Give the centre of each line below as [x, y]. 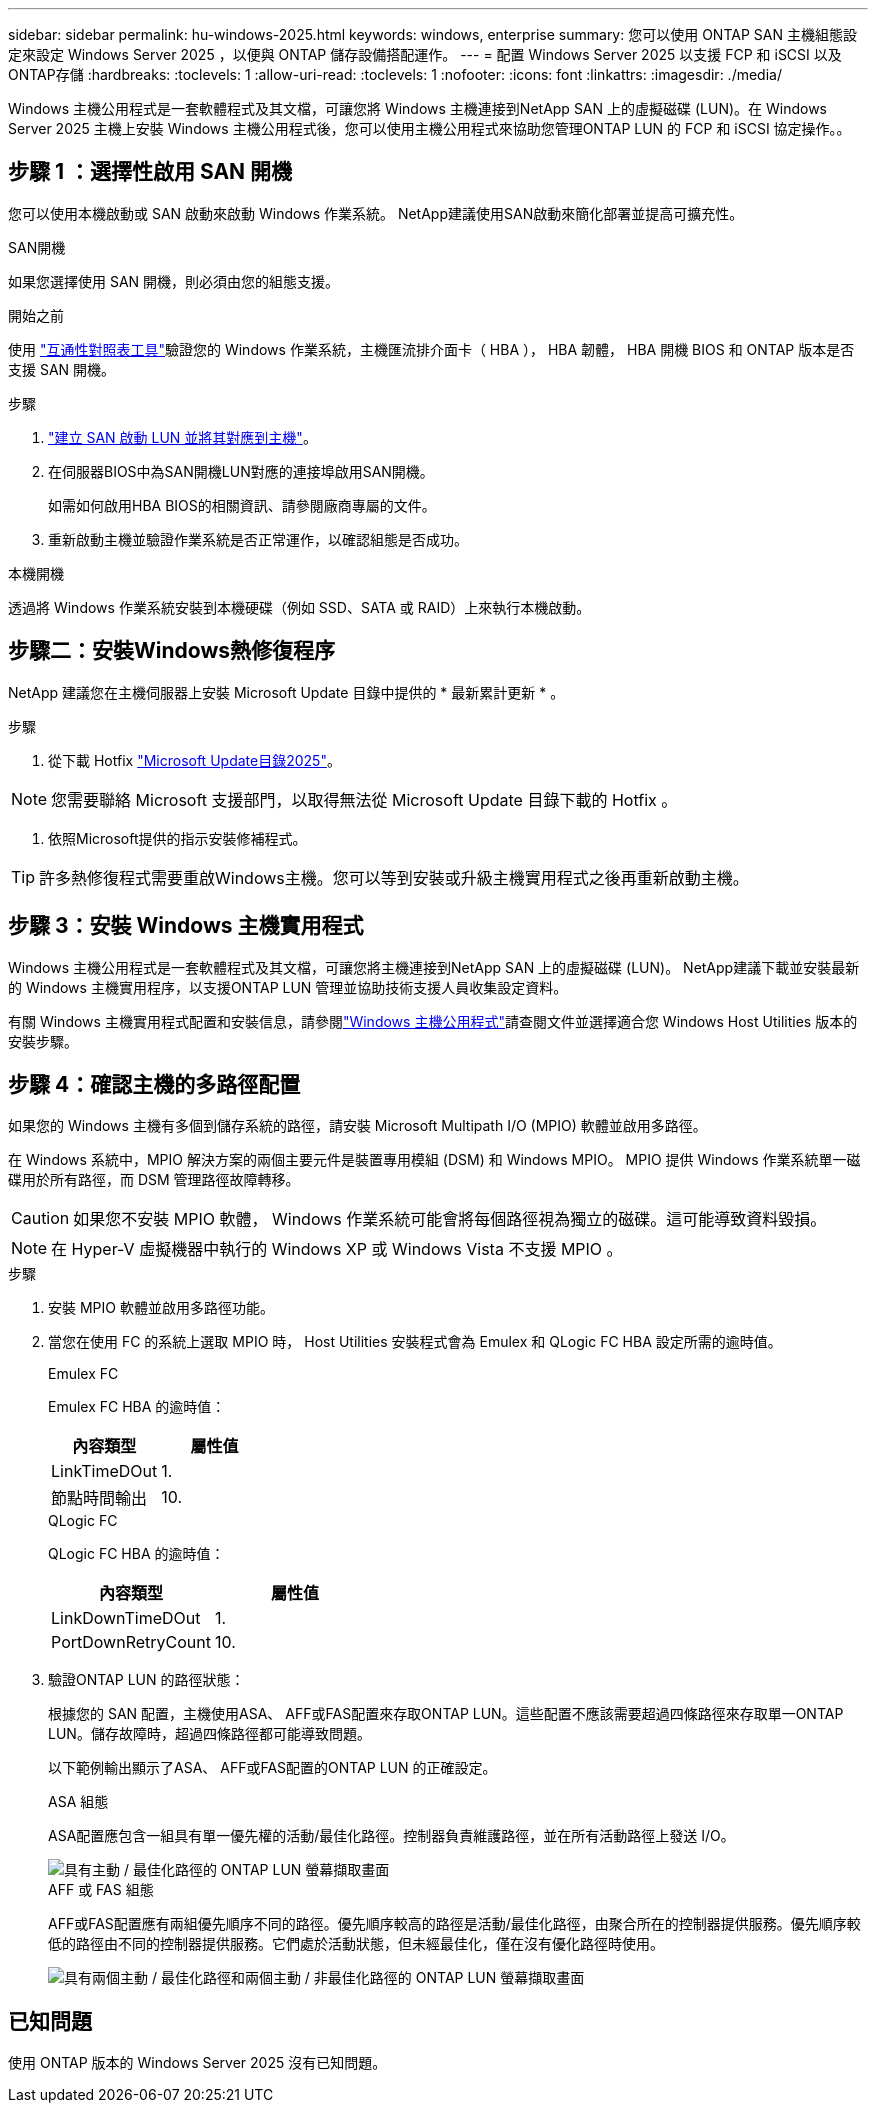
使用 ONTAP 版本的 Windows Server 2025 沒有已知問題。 [197, 2063]
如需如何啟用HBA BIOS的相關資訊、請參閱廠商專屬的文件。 [242, 505]
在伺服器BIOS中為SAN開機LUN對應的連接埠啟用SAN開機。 [241, 471]
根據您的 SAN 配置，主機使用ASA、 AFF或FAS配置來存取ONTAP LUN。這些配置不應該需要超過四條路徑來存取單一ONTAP [446, 1714]
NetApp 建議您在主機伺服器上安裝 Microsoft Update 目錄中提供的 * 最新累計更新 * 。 [286, 692]
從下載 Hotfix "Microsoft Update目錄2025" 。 [194, 760]
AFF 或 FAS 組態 [101, 1890]
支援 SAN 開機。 [62, 369]
